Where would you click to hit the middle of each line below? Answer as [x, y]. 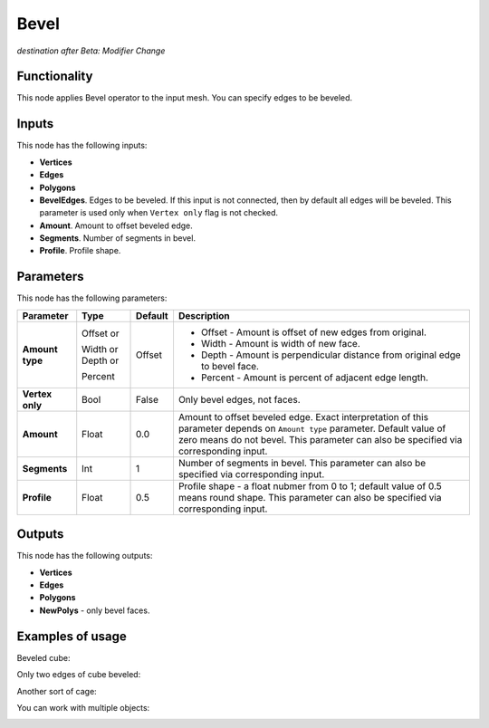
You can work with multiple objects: [83, 707]
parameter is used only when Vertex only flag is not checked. [159, 213]
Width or [100, 349]
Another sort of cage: [57, 691]
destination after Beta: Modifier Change [91, 51]
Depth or [101, 360]
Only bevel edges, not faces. [239, 399]
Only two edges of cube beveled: [79, 675]
